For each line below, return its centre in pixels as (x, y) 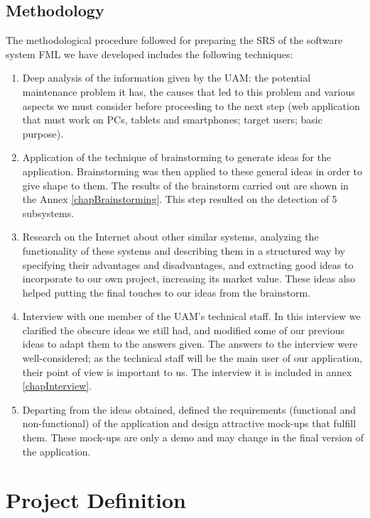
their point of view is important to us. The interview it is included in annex (187, 371)
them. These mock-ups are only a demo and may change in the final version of (193, 437)
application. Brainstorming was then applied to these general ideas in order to (192, 171)
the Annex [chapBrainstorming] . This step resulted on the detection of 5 (180, 199)
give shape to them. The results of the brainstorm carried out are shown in (185, 185)
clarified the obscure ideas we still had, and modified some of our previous (184, 330)
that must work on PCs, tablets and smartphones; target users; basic (172, 120)
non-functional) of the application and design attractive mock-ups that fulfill (189, 423)
